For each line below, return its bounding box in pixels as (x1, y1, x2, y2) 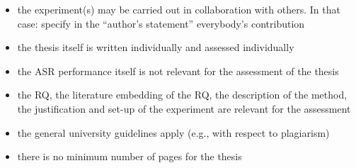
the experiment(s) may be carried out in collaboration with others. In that (17, 2, 340, 16)
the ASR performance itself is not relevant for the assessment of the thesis (17, 63, 339, 78)
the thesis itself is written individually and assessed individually (17, 40, 294, 55)
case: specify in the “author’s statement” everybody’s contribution (17, 16, 305, 30)
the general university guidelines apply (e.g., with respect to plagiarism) (17, 125, 330, 140)
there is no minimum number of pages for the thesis (17, 149, 242, 164)
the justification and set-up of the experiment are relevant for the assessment (17, 101, 351, 116)
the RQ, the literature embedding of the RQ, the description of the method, (17, 87, 348, 102)
